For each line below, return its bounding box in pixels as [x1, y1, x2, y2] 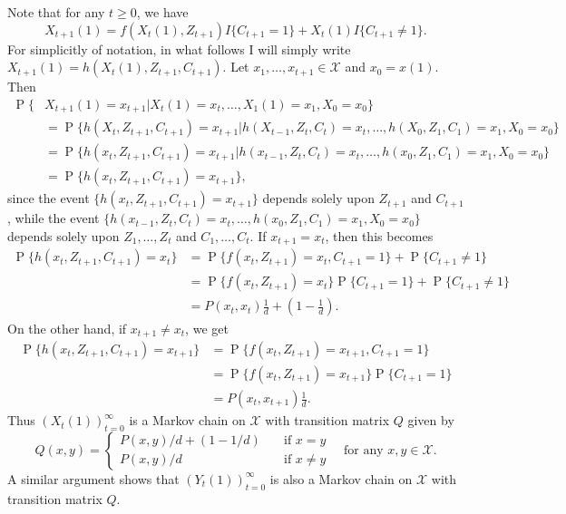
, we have [136, 3, 189, 21]
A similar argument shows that [7, 469, 180, 488]
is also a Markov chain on [269, 469, 413, 488]
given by [407, 411, 454, 430]
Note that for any [7, 3, 105, 21]
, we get [185, 318, 229, 337]
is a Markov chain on [129, 411, 246, 430]
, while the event [7, 209, 100, 228]
